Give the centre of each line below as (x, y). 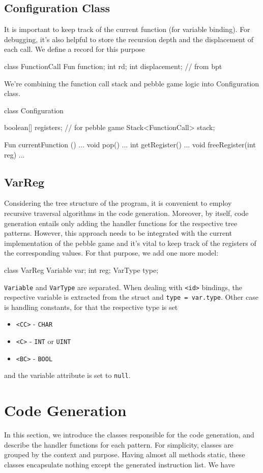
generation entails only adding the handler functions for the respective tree (121, 223)
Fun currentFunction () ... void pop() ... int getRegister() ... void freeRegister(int (130, 144)
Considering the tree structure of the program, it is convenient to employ (118, 203)
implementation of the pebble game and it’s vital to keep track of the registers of (130, 243)
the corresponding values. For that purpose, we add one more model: (111, 253)
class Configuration (34, 110)
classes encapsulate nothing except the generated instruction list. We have (120, 464)
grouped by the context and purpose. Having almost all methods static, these (125, 454)
